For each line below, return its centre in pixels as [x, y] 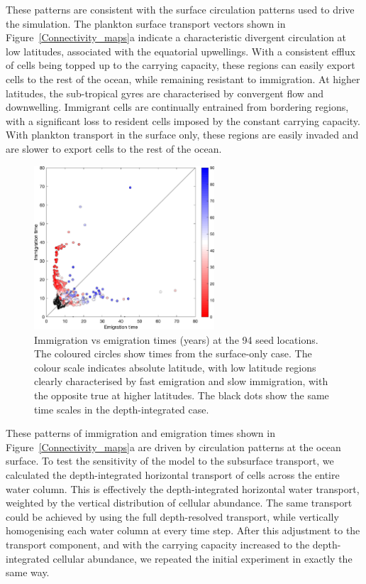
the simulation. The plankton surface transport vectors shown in [146, 23]
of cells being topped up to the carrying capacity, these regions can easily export [181, 65]
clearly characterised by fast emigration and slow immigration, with [181, 381]
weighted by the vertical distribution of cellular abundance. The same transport [179, 503]
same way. [28, 572]
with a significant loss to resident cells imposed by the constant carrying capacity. [183, 120]
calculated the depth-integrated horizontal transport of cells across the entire [173, 474]
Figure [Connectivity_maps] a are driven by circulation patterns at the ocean [173, 447]
